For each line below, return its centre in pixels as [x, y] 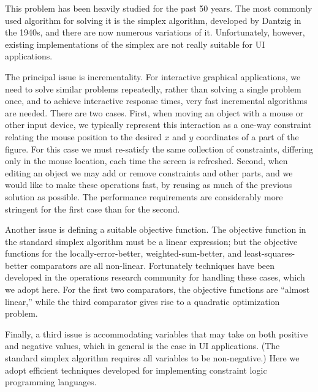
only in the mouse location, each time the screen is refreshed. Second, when [146, 161]
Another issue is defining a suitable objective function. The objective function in [156, 229]
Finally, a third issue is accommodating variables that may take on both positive [157, 334]
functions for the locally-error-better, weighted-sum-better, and [123, 253]
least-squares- [270, 253]
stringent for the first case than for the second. [93, 209]
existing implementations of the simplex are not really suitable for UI [135, 44]
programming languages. [51, 382]
